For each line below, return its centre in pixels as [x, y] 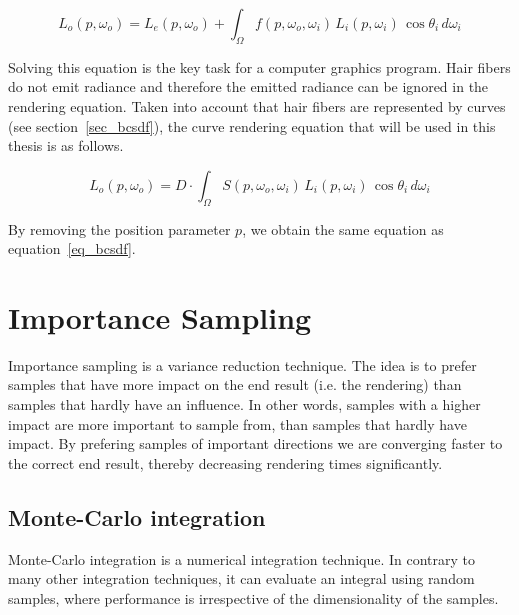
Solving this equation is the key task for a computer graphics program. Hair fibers [259, 66]
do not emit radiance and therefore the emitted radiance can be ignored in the [248, 86]
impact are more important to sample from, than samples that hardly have [237, 423]
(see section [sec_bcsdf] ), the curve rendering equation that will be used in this [252, 125]
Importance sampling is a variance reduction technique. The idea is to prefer [242, 364]
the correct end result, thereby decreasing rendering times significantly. [225, 462]
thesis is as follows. [66, 145]
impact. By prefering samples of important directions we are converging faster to [255, 443]
